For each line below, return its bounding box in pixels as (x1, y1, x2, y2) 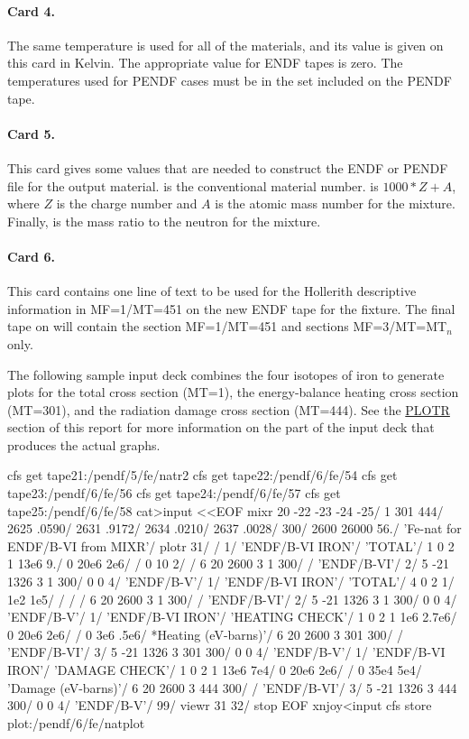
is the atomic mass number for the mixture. (215, 194, 455, 213)
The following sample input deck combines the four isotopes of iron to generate (7, 365, 445, 383)
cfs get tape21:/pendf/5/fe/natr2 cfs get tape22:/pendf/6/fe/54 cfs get (7, 466, 398, 485)
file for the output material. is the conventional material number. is (7, 176, 379, 195)
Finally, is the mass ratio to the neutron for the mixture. (7, 211, 321, 230)
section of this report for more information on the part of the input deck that (7, 418, 435, 437)
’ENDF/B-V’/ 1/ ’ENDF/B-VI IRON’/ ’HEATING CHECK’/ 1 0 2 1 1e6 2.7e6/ (7, 607, 457, 626)
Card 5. (7, 124, 55, 143)
